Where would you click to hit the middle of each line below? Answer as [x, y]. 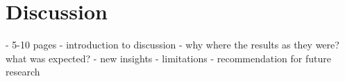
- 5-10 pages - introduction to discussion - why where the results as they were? [172, 45]
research [23, 72]
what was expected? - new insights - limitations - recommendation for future [168, 58]
